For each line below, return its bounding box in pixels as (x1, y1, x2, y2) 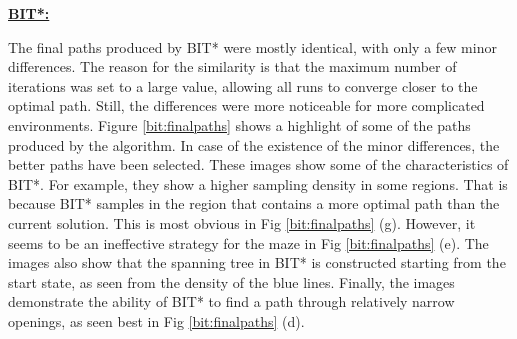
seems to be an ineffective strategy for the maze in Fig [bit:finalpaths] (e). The (8, 232, 489, 253)
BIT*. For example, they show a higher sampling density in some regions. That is (8, 173, 508, 194)
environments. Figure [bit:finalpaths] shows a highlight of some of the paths (8, 114, 471, 135)
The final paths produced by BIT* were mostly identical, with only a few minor (8, 36, 497, 57)
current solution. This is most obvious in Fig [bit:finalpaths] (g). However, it (8, 212, 476, 233)
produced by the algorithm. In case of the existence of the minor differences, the (8, 134, 500, 155)
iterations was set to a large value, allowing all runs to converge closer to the (8, 75, 478, 96)
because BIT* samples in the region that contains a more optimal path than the (8, 193, 500, 214)
